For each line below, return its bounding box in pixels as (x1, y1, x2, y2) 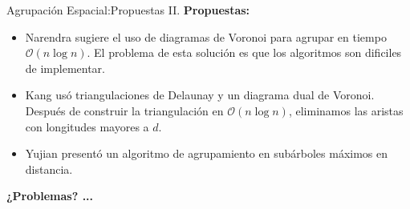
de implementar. (25, 59, 106, 76)
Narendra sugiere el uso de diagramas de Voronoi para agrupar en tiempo (25, 28, 387, 45)
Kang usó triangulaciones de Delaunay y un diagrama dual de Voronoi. (25, 86, 375, 103)
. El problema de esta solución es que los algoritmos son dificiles (87, 44, 402, 61)
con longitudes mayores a (25, 118, 149, 135)
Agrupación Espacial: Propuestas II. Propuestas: (6, 2, 250, 18)
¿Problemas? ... (6, 187, 94, 204)
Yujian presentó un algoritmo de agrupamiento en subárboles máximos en (25, 145, 388, 162)
